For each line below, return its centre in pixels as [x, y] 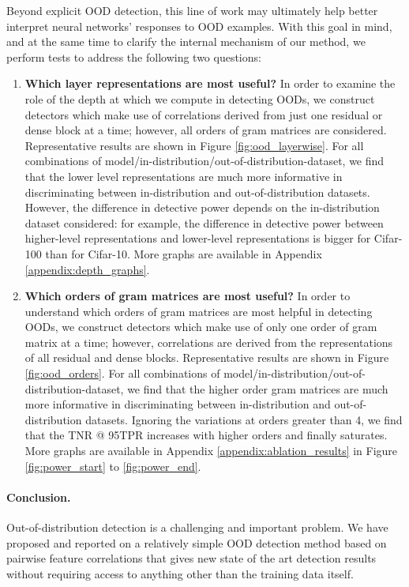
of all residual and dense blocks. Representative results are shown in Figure [207, 357]
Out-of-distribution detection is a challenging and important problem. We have [197, 527]
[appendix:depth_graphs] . [87, 269]
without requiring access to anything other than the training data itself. [180, 573]
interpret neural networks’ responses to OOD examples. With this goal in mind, [199, 26]
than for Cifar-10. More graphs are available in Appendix [184, 253]
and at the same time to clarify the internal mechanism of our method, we [186, 41]
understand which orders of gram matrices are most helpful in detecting [199, 311]
